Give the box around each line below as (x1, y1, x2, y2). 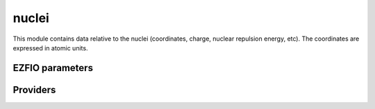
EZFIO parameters (12, 62, 94, 74)
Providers (12, 83, 56, 96)
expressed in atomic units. (12, 43, 88, 52)
